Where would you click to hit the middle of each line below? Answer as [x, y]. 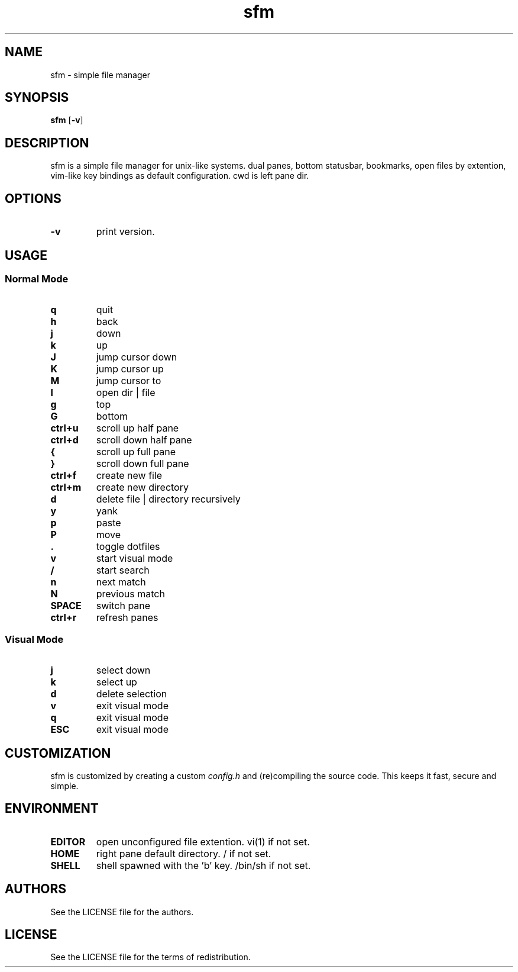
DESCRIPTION [47, 143]
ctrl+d [64, 440]
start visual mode [135, 559]
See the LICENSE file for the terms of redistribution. [150, 957]
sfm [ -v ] [67, 120]
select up [116, 682]
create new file [129, 476]
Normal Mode [37, 279]
